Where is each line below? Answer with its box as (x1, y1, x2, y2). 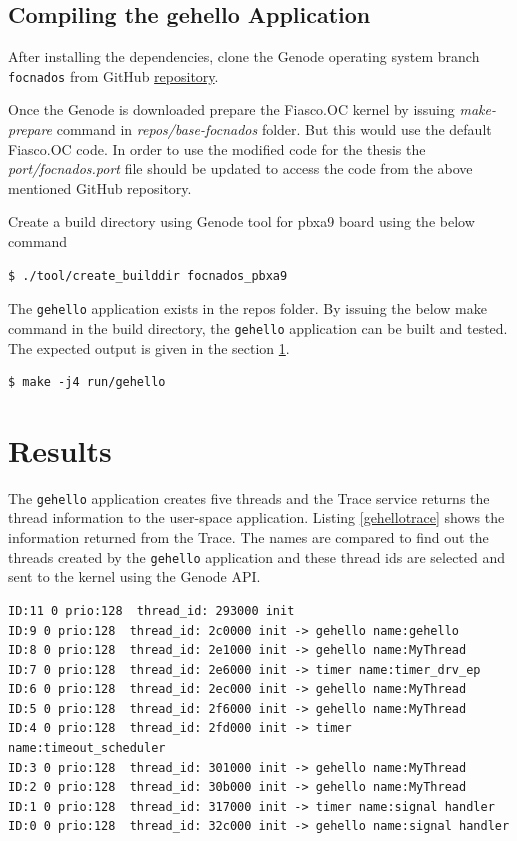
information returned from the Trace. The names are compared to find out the (8, 527, 489, 548)
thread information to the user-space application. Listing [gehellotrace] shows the (8, 507, 505, 528)
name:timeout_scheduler (8, 741, 166, 756)
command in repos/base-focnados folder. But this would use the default (56, 119, 492, 140)
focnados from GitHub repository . (8, 65, 219, 86)
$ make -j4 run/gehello (8, 375, 166, 390)
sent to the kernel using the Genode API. (8, 566, 261, 587)
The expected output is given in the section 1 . (8, 337, 290, 358)
